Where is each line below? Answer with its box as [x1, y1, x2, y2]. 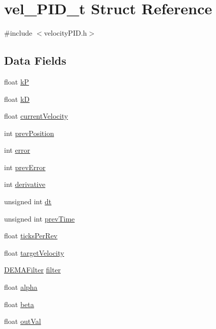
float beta [4, 298, 34, 309]
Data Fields [4, 52, 67, 68]
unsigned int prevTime [4, 213, 75, 224]
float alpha [4, 282, 38, 292]
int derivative [4, 179, 45, 189]
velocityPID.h [44, 28, 87, 38]
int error [4, 145, 31, 155]
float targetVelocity [4, 247, 64, 258]
